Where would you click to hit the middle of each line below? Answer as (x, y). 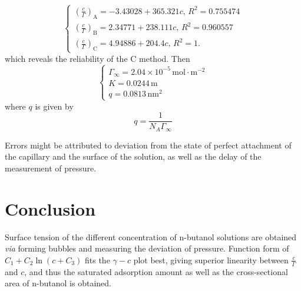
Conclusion (50, 208)
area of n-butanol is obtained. (58, 283)
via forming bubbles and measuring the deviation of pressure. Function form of (147, 248)
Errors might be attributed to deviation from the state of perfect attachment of (148, 145)
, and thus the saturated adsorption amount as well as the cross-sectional (156, 271)
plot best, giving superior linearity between (211, 259)
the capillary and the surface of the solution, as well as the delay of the (133, 156)
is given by (54, 106)
